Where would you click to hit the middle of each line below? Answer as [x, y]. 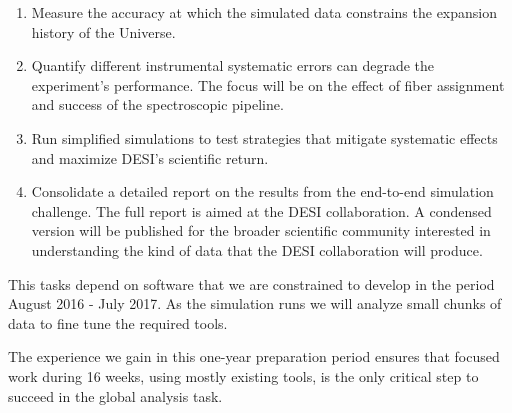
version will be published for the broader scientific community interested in [261, 230]
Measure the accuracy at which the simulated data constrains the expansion [264, 12]
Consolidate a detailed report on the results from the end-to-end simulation [262, 191]
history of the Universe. [103, 31]
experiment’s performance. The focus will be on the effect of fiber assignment [268, 84]
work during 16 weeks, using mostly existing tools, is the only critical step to [243, 375]
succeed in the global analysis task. [115, 395]
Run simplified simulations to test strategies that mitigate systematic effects [264, 137]
